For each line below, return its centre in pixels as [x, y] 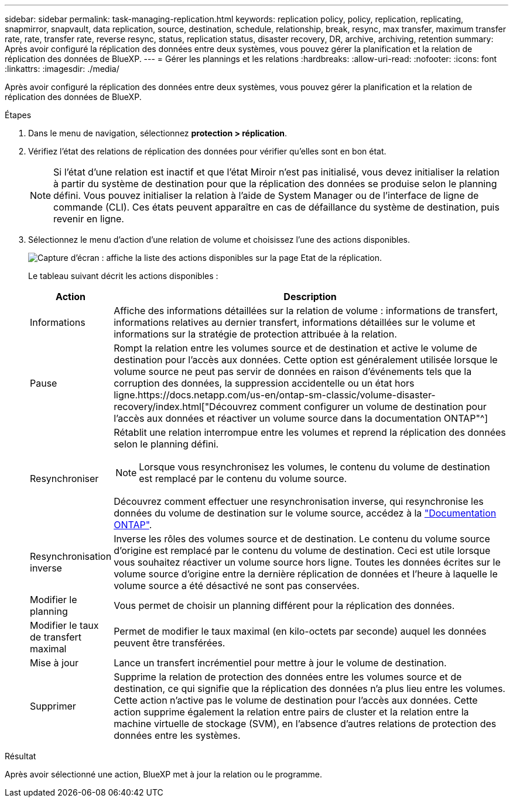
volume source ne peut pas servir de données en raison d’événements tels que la [293, 371]
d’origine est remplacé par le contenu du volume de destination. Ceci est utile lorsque [302, 550]
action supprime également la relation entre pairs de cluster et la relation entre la [291, 712]
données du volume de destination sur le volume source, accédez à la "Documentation [305, 513]
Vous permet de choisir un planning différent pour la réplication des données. [284, 605]
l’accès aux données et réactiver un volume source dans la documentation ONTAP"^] [301, 418]
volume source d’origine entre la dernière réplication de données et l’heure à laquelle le [306, 574]
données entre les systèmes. [177, 735]
